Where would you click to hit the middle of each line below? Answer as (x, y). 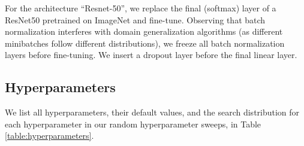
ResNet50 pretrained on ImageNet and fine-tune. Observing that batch (135, 19)
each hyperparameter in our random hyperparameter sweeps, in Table (133, 124)
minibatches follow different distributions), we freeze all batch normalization (145, 43)
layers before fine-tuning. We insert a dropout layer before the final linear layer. (151, 55)
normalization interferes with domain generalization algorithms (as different (144, 31)
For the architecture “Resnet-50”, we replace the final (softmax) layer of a (141, 8)
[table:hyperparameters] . (49, 136)
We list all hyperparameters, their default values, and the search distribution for (152, 112)
